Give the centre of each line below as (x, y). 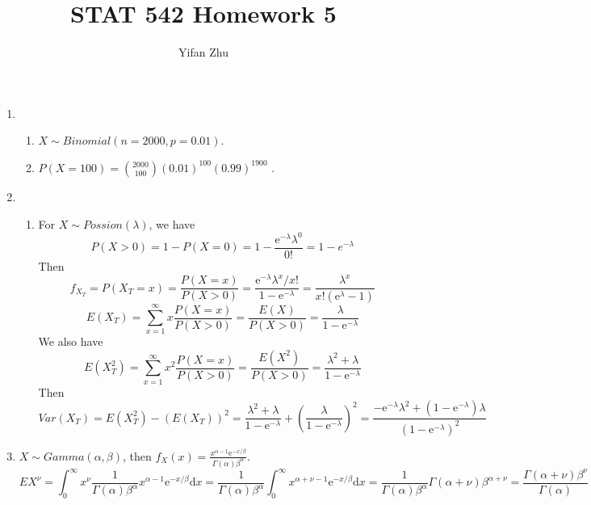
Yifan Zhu (203, 52)
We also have (71, 341)
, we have (172, 223)
